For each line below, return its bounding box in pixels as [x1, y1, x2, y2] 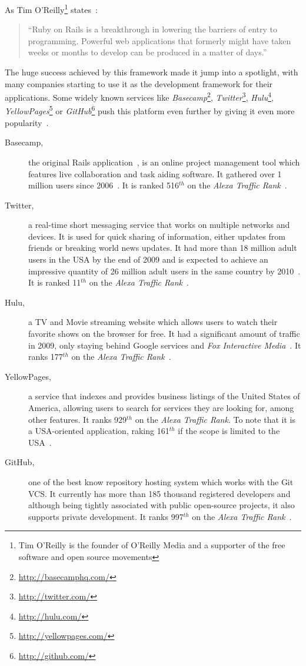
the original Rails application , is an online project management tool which [28, 155, 300, 168]
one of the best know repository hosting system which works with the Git [28, 475, 294, 488]
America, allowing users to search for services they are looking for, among [28, 402, 294, 413]
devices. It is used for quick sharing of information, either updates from [28, 230, 285, 242]
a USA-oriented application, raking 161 [28, 425, 169, 437]
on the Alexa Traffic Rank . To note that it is [135, 413, 295, 425]
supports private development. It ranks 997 [28, 510, 184, 522]
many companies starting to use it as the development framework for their [5, 77, 273, 90]
